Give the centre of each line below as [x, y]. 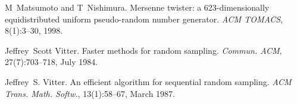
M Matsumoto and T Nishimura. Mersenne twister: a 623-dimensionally [137, 7]
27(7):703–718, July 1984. [51, 62]
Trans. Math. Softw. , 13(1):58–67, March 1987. [90, 93]
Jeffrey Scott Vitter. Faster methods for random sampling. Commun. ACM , [143, 50]
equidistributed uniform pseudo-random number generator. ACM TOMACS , [144, 19]
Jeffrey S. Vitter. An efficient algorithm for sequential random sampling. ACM [148, 81]
